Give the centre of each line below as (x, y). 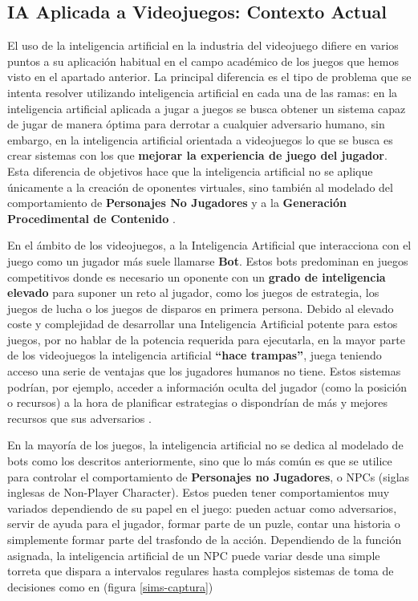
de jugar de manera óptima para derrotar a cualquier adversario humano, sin (196, 124)
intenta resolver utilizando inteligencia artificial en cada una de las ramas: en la (203, 92)
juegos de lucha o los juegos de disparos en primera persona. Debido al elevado (201, 308)
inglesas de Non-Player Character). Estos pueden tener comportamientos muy (199, 492)
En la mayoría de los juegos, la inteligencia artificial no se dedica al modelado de (205, 445)
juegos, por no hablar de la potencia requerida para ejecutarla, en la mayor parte (206, 339)
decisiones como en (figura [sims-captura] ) (110, 586)
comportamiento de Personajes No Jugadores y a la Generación (177, 203)
